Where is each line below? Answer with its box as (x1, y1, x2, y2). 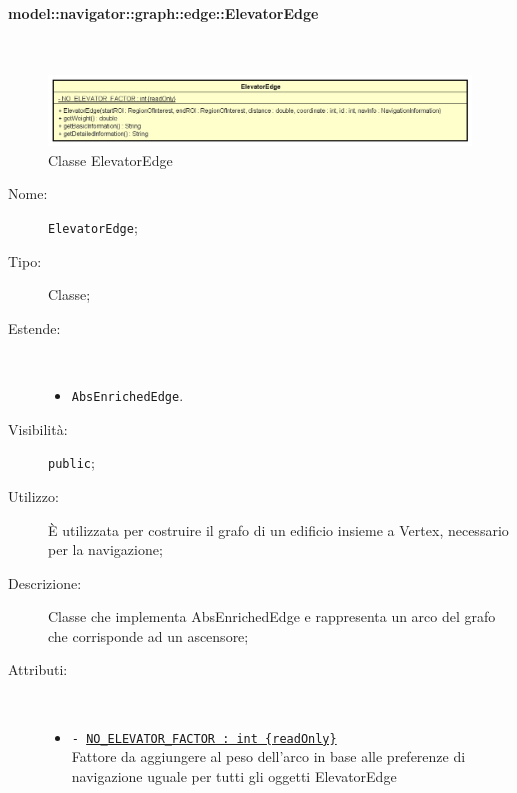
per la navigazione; (48, 539, 163, 560)
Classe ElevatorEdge (48, 149, 173, 170)
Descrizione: (8, 572, 82, 593)
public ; (48, 452, 95, 473)
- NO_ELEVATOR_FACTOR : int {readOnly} (71, 731, 337, 746)
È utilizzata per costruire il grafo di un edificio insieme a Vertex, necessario (48, 519, 509, 540)
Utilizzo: (8, 485, 59, 506)
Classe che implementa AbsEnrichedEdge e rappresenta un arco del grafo (48, 606, 496, 627)
